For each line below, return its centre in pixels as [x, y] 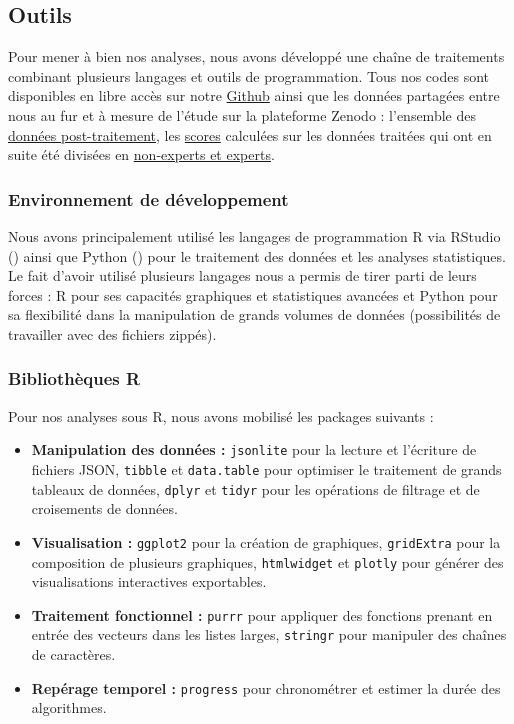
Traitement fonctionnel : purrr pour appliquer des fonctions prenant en [262, 614]
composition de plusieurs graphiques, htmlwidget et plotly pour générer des [267, 561]
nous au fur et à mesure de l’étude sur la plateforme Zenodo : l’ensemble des [242, 114]
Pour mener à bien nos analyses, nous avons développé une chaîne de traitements [256, 56]
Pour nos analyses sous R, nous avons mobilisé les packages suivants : [221, 415]
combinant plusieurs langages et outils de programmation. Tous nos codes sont [248, 75]
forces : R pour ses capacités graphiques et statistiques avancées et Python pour [253, 294]
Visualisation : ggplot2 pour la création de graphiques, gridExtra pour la [266, 541]
